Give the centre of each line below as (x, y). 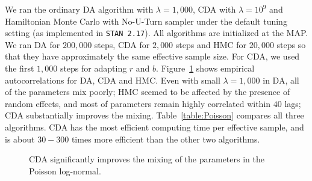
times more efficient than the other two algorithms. (166, 139)
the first (20, 68)
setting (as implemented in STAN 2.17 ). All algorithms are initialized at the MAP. (157, 33)
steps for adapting (93, 68)
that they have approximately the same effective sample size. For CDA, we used (152, 56)
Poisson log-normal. (65, 170)
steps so (291, 44)
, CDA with (214, 9)
